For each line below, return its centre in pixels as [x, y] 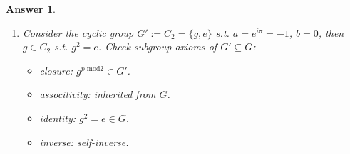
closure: [56, 70]
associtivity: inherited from [98, 94]
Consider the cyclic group [78, 32]
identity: [58, 117]
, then [331, 32]
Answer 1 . [31, 9]
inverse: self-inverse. [84, 142]
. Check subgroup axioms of [158, 46]
